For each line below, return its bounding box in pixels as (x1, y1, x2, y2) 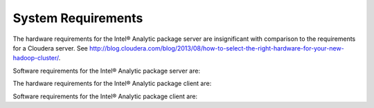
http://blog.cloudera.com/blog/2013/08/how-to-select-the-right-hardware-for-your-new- (89, 44, 344, 52)
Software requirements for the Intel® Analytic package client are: (12, 92, 197, 100)
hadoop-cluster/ (12, 54, 59, 62)
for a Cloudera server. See (12, 44, 88, 52)
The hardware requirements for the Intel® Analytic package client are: (12, 80, 212, 88)
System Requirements (12, 10, 143, 26)
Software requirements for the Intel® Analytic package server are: (12, 66, 201, 75)
